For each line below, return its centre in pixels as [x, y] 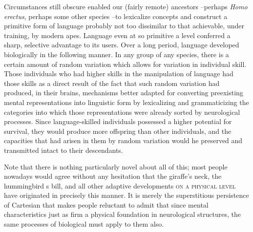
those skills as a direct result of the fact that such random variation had [112, 83]
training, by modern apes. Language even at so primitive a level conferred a [117, 35]
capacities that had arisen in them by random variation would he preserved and [123, 140]
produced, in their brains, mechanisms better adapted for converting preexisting [124, 93]
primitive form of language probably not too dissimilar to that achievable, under [124, 26]
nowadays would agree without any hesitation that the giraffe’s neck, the [113, 176]
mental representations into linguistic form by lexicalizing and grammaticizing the [126, 102]
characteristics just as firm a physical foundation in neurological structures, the [122, 214]
